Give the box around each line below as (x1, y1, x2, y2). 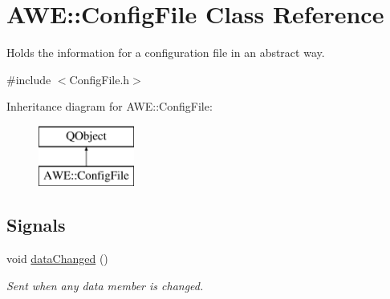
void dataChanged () (6, 250, 108, 267)
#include (6, 71, 51, 87)
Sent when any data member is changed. (6, 277, 204, 293)
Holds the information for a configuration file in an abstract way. (6, 44, 325, 61)
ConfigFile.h (69, 71, 130, 87)
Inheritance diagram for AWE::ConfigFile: (6, 98, 213, 115)
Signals (6, 212, 66, 237)
